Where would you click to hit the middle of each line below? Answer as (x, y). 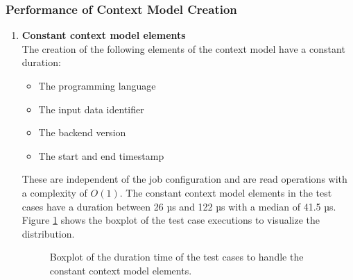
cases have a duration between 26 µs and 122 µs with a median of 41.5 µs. (179, 206)
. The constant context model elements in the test (226, 192)
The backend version (82, 132)
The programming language (97, 85)
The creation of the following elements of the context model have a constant (183, 48)
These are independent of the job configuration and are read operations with (184, 179)
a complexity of (54, 192)
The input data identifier (91, 109)
